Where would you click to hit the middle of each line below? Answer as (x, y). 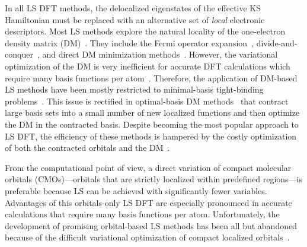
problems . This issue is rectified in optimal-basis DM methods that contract (147, 101)
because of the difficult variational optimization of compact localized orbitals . (147, 237)
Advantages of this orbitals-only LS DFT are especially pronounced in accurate (148, 202)
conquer (19, 54)
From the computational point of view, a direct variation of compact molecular (148, 167)
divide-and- (277, 42)
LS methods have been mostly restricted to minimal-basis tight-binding (134, 89)
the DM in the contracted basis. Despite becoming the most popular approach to (152, 124)
